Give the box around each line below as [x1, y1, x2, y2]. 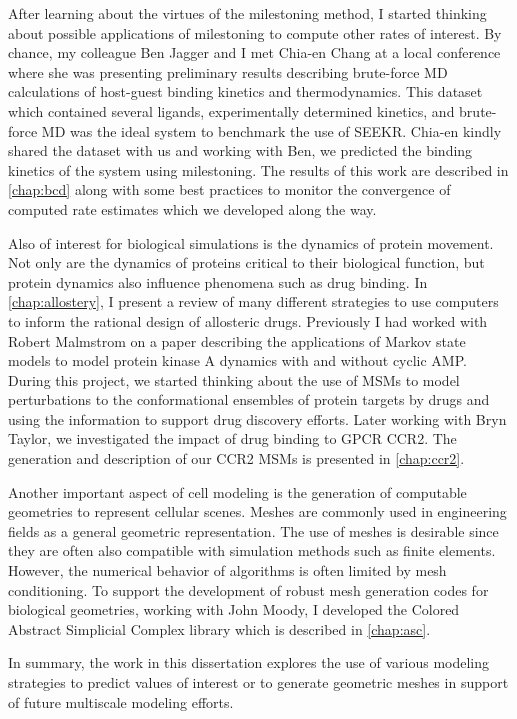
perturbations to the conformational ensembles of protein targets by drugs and [8, 389, 490, 410]
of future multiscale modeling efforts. [8, 691, 234, 712]
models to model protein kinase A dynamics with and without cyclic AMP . [8, 350, 467, 371]
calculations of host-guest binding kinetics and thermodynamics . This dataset [8, 81, 483, 102]
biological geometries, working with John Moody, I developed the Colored [8, 599, 460, 620]
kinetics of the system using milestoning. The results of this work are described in [8, 159, 509, 180]
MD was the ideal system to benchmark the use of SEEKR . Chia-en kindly [41, 120, 502, 141]
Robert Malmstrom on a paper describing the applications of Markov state [8, 330, 466, 351]
